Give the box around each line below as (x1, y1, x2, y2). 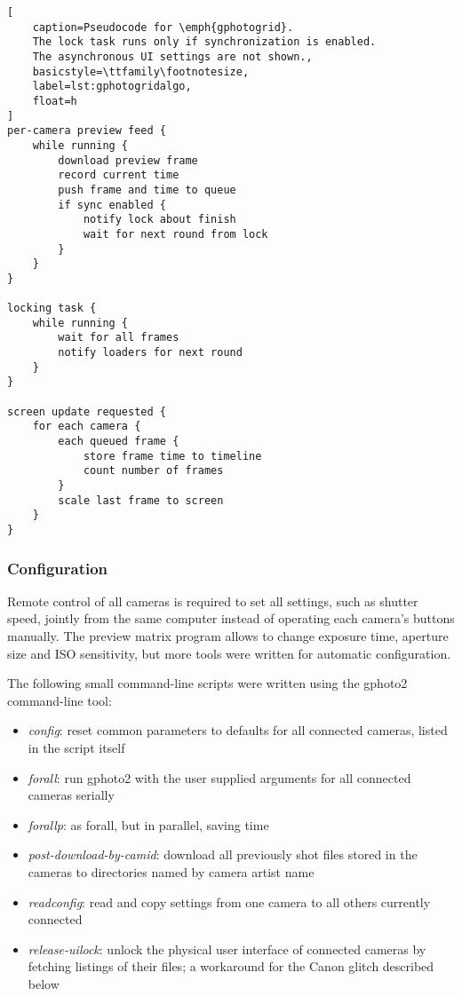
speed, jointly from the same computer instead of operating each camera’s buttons (7, 609, 455, 628)
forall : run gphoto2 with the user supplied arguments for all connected (28, 768, 411, 787)
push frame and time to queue (58, 183, 236, 196)
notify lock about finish (83, 213, 236, 226)
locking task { (7, 302, 97, 315)
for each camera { (32, 420, 141, 433)
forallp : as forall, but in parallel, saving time (28, 815, 269, 834)
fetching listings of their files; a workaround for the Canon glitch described (28, 957, 434, 976)
